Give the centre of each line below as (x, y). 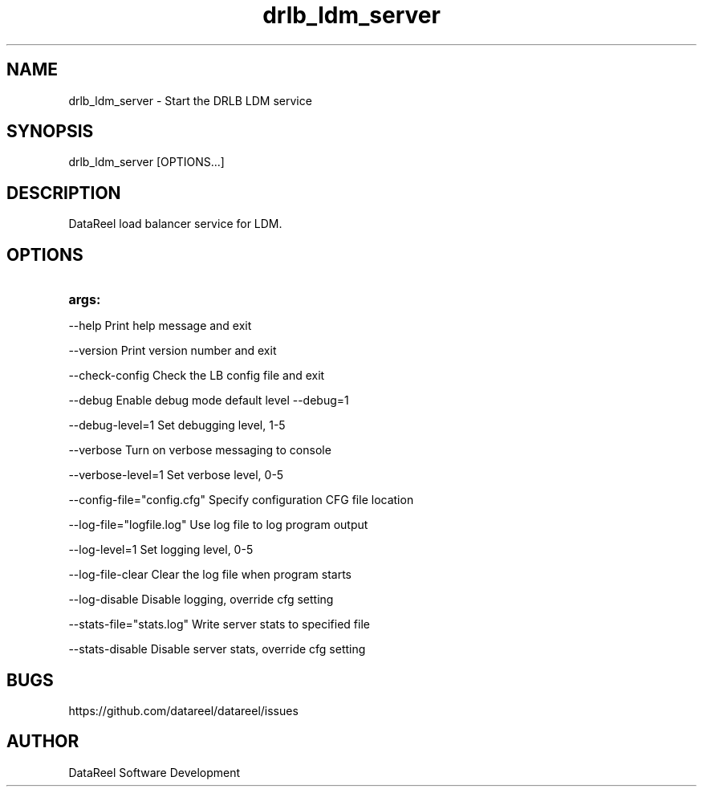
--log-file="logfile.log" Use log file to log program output (218, 525)
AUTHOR (43, 742)
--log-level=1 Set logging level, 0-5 (161, 550)
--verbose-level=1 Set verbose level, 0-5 (176, 475)
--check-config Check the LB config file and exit (197, 376)
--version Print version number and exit (173, 351)
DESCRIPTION (64, 193)
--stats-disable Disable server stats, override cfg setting (217, 649)
